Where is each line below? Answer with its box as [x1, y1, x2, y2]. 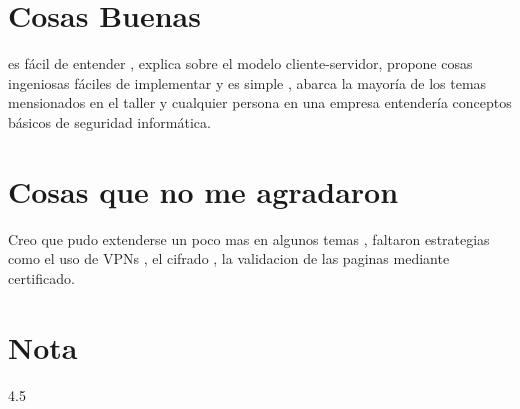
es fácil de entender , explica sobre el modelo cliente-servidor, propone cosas [8, 53, 473, 74]
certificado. [8, 267, 75, 288]
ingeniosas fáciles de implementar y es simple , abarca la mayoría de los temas [8, 72, 487, 93]
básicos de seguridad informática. [8, 111, 211, 132]
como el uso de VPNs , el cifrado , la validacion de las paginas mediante [8, 248, 450, 269]
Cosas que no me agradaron [8, 170, 399, 211]
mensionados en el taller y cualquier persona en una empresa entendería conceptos [8, 92, 512, 113]
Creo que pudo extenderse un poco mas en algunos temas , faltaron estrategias [8, 228, 490, 249]
